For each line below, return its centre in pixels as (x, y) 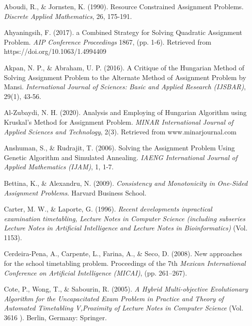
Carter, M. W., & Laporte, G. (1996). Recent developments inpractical (108, 209)
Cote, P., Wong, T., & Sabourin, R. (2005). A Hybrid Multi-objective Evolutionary (126, 289)
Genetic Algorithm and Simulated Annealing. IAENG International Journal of (121, 157)
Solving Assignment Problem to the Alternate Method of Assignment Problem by (125, 77)
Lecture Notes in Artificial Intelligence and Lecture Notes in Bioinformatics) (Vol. (126, 228)
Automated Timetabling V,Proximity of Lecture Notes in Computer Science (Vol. (124, 308)
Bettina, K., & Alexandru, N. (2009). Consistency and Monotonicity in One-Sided (126, 183)
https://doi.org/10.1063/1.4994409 (55, 51)
